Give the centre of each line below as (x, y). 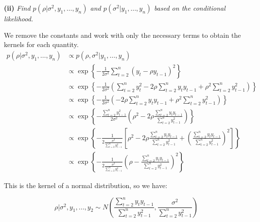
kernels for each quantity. (41, 44)
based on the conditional (190, 8)
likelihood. (19, 18)
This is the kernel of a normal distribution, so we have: (86, 185)
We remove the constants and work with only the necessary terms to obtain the (122, 35)
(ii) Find (17, 8)
